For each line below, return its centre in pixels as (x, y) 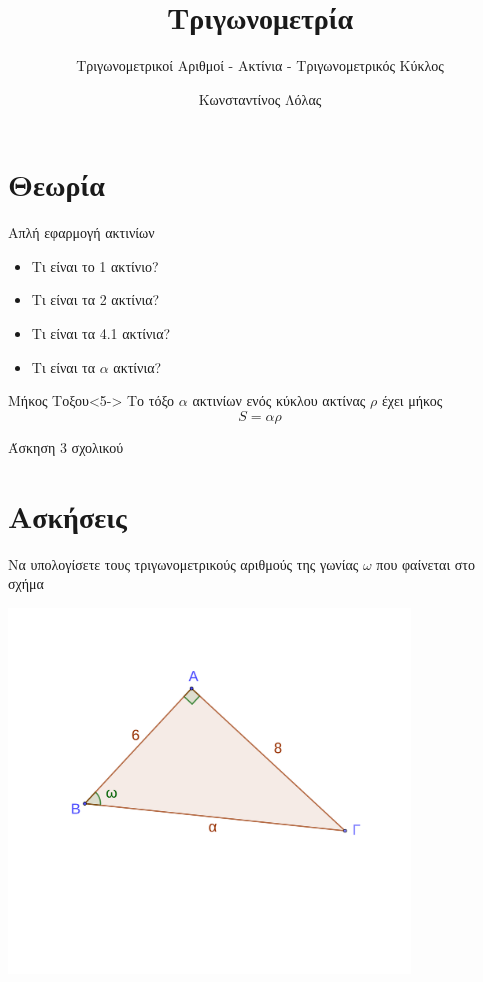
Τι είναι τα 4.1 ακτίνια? (101, 333)
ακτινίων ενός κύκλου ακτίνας (279, 400)
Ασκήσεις (67, 515)
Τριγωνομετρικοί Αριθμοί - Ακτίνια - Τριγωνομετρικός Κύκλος (260, 65)
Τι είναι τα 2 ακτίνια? (95, 299)
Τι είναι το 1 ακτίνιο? (95, 265)
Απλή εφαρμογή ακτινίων (81, 232)
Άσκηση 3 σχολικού (66, 446)
